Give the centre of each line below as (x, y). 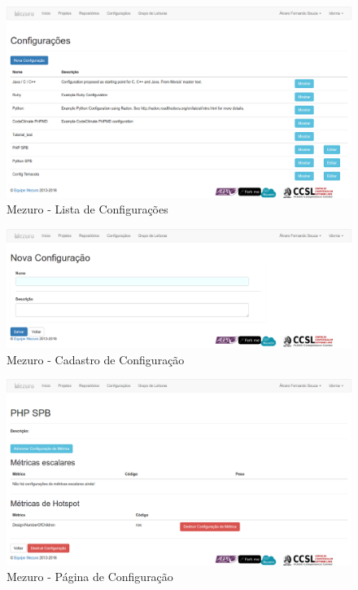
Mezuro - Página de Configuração (90, 577)
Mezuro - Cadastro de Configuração (96, 359)
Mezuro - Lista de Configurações (87, 209)
